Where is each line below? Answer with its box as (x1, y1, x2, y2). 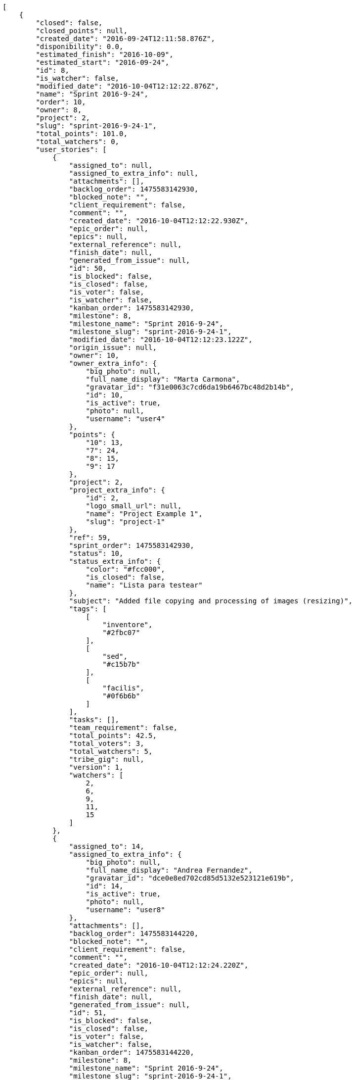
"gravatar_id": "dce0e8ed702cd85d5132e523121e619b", (86, 874, 295, 882)
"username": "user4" (86, 415, 165, 423)
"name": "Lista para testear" (86, 581, 203, 589)
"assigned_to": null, (69, 161, 153, 169)
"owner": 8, (36, 106, 82, 114)
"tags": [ (69, 605, 107, 613)
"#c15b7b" (102, 660, 140, 668)
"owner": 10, (69, 351, 120, 359)
